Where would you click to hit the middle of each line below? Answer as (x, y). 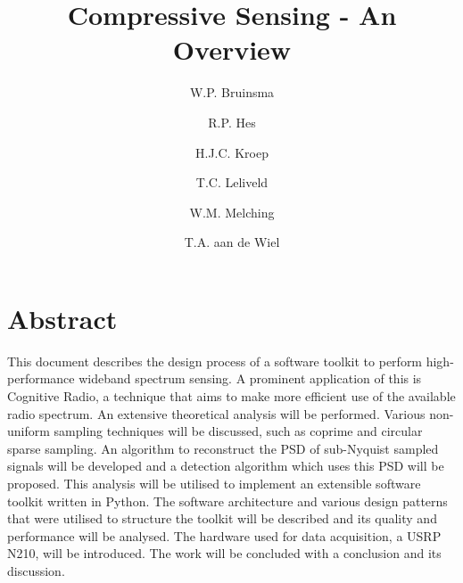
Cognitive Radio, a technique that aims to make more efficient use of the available (231, 396)
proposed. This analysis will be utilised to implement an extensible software (214, 483)
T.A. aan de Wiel (232, 242)
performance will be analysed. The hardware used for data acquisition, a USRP (224, 535)
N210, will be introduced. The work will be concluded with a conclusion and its (224, 553)
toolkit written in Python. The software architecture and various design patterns (227, 501)
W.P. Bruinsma (232, 92)
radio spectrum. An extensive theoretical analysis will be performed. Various (216, 413)
